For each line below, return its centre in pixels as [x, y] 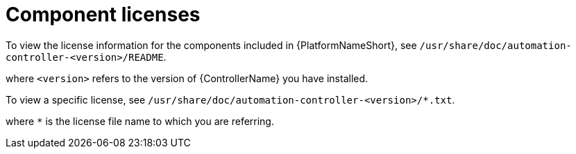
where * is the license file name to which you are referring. [140, 121]
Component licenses [103, 15]
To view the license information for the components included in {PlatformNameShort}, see [211, 45]
